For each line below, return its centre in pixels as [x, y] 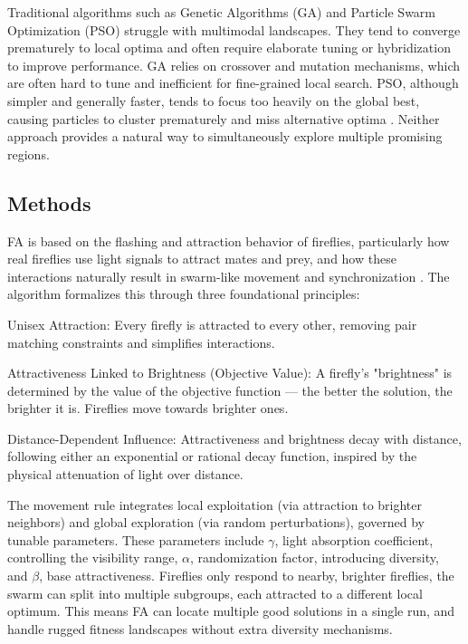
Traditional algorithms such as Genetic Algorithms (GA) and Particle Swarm [222, 12]
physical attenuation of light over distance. [125, 474]
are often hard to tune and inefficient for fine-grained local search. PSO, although [233, 83]
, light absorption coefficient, [354, 539]
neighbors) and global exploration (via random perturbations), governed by [216, 522]
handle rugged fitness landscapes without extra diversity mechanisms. [200, 628]
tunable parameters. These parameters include [136, 539]
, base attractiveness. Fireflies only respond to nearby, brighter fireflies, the [247, 576]
